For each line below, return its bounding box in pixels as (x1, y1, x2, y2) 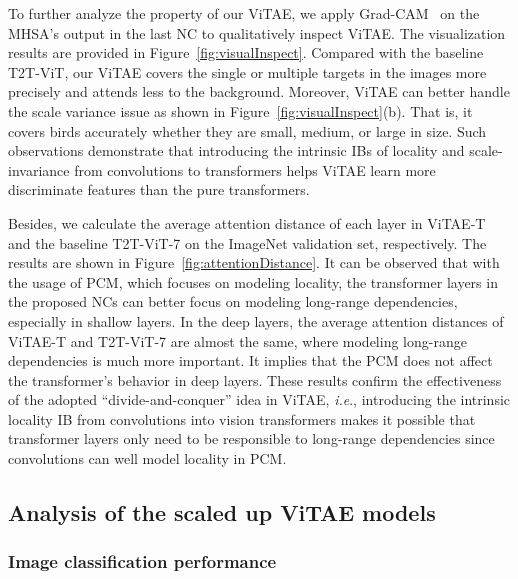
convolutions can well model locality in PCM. (8, 448, 287, 469)
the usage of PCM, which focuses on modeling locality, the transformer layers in (8, 271, 498, 292)
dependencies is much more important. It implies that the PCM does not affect (8, 350, 493, 371)
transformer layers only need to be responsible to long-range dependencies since (8, 428, 495, 449)
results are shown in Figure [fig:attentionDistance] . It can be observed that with (8, 252, 500, 273)
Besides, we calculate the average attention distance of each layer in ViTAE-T (8, 212, 486, 233)
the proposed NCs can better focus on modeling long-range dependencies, (8, 291, 458, 312)
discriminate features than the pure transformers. (8, 179, 310, 200)
